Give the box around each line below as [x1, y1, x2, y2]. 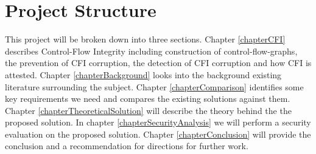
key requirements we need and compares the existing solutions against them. [5, 92, 290, 105]
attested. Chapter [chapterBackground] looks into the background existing [5, 68, 282, 81]
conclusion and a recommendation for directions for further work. [5, 139, 248, 152]
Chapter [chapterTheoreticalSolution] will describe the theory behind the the [5, 104, 292, 116]
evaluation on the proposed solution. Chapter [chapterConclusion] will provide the [5, 127, 311, 140]
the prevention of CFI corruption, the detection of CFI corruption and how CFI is [5, 56, 312, 69]
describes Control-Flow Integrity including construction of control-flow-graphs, [5, 44, 298, 57]
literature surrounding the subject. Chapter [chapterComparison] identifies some [5, 80, 304, 93]
